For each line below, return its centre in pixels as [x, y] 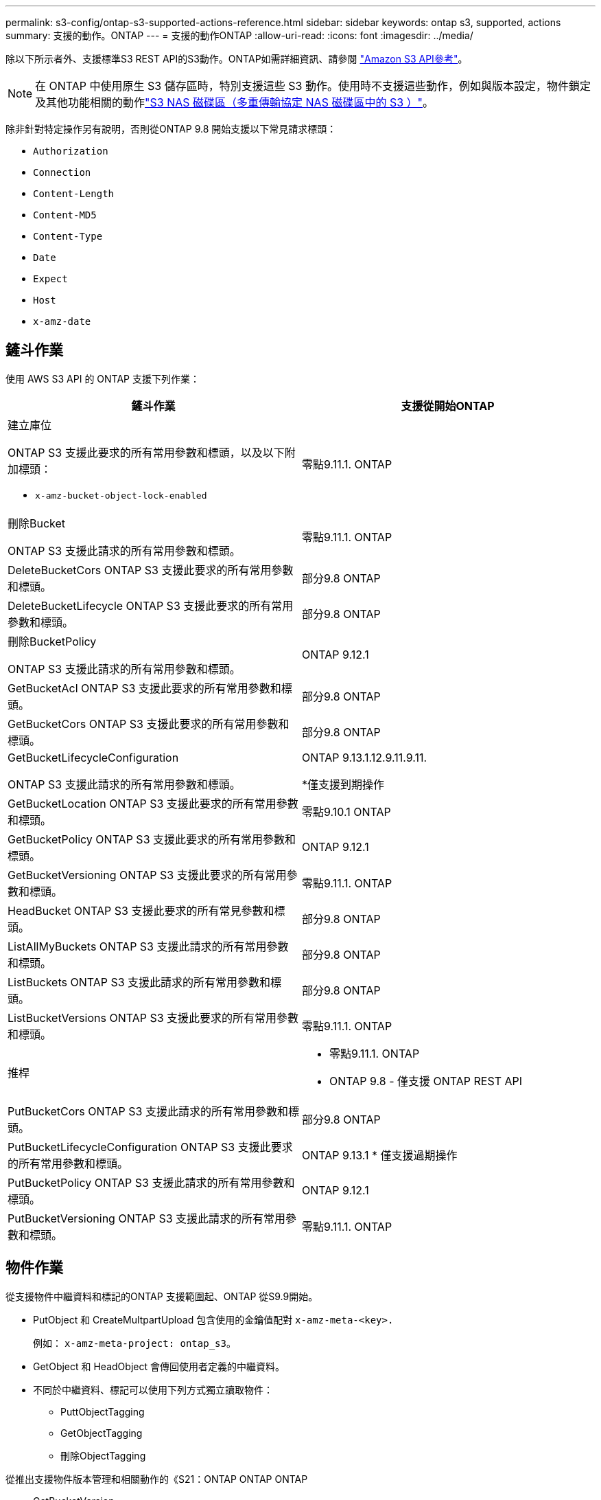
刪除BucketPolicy [52, 641]
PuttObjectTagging [103, 1411]
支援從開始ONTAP [448, 406]
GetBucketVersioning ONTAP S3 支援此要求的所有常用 [147, 875]
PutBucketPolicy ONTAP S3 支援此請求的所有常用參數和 [151, 1182]
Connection [62, 172]
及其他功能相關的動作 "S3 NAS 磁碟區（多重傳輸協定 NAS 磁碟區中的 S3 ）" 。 [235, 102]
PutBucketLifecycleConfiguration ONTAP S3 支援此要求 [150, 1147]
